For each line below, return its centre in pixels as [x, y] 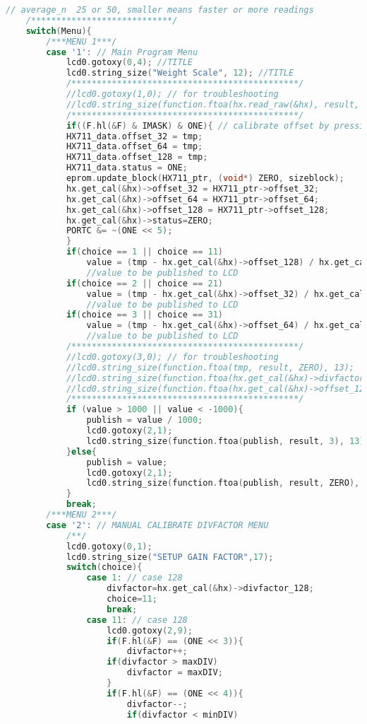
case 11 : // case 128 [137, 620]
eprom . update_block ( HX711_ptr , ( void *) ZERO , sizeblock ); [205, 178]
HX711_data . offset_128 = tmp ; [137, 157]
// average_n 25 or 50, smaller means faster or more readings [160, 10]
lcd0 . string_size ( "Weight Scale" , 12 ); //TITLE [180, 73]
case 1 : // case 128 [134, 578]
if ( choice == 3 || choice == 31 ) [144, 315]
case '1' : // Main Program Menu [122, 52]
